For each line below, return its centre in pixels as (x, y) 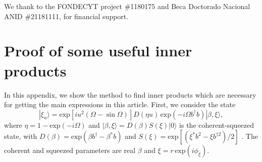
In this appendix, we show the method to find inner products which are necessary (130, 94)
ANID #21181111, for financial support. (66, 16)
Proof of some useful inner (98, 51)
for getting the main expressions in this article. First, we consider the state (120, 104)
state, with (21, 136)
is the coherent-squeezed (217, 125)
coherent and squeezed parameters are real (70, 150)
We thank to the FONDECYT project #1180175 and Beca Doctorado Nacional (127, 6)
